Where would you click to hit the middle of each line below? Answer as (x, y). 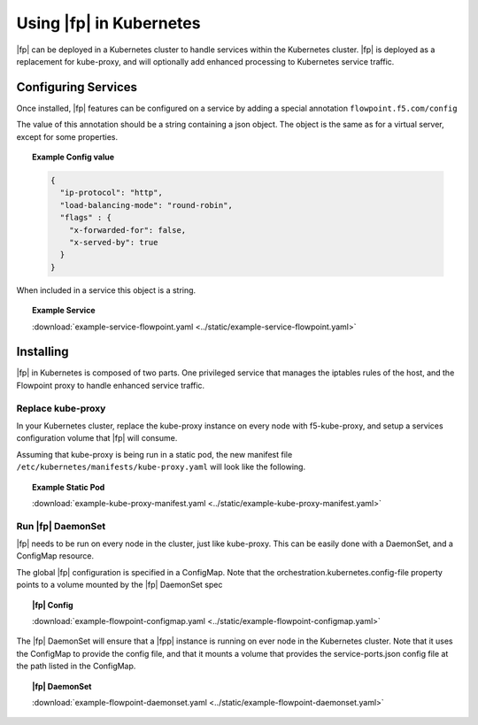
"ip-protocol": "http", (111, 193)
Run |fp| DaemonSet (61, 526)
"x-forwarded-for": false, (128, 230)
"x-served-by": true (114, 242)
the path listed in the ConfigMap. (76, 666)
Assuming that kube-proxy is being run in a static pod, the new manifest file (154, 454)
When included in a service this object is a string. (106, 290)
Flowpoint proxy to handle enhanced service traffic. (111, 385)
